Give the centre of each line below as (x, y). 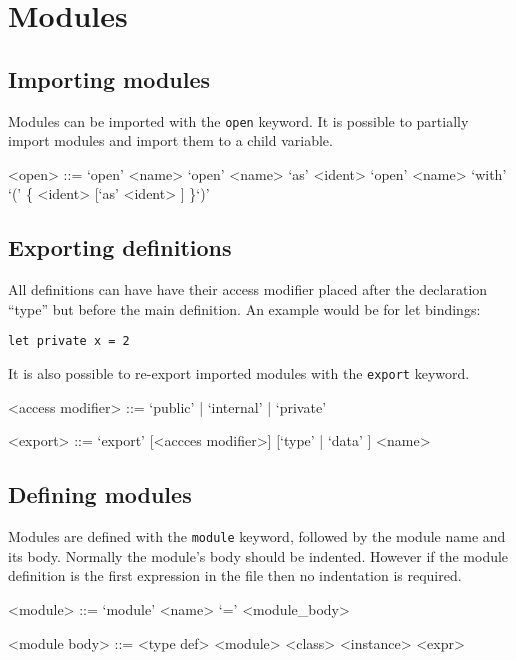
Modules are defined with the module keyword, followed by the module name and (257, 536)
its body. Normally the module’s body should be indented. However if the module (258, 555)
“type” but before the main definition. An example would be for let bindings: (244, 308)
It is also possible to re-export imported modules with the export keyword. (239, 373)
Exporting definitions (120, 247)
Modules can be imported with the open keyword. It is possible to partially (238, 120)
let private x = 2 (69, 341)
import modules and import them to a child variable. (170, 140)
